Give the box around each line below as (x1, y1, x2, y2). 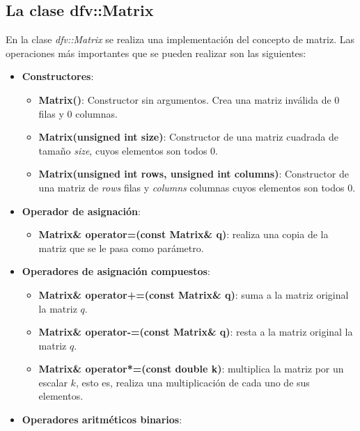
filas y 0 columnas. (38, 106, 118, 120)
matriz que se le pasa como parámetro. (38, 240, 204, 255)
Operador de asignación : (22, 203, 141, 218)
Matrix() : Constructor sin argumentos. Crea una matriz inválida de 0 (38, 92, 340, 107)
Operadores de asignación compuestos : (22, 264, 210, 279)
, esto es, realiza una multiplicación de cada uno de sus (75, 375, 310, 389)
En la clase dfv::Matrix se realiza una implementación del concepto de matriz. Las (6, 32, 355, 47)
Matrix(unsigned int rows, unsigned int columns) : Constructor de (38, 166, 349, 181)
